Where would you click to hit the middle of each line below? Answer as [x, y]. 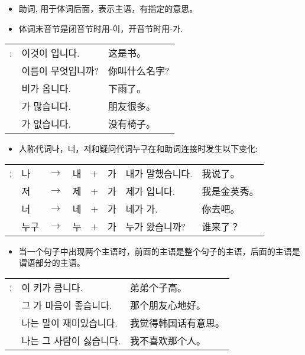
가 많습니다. [46, 106]
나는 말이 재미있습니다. [69, 323]
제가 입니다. [150, 191]
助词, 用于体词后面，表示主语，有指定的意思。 [108, 8]
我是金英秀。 [230, 191]
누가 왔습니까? [155, 226]
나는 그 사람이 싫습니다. [71, 340]
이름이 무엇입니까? [60, 71]
